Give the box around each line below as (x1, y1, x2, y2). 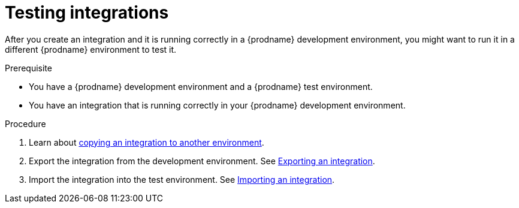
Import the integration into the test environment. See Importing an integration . (29, 174, 335, 185)
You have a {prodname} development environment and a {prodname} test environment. (29, 81, 373, 92)
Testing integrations (5, 2, 169, 23)
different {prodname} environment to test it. (5, 44, 177, 55)
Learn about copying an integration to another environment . (29, 137, 264, 147)
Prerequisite (5, 62, 52, 73)
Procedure (5, 118, 46, 129)
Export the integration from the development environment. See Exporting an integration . (29, 155, 375, 166)
